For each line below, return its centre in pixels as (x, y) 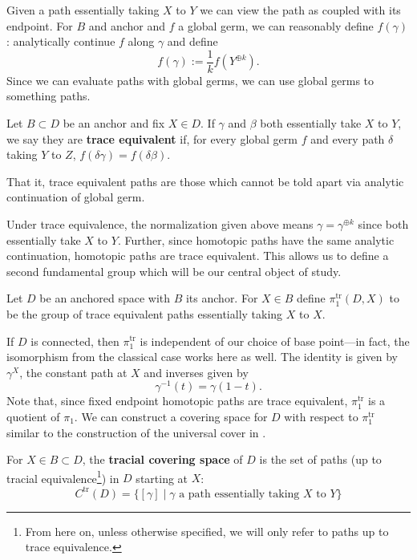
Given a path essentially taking (83, 10)
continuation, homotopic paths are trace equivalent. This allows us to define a (198, 256)
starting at (162, 478)
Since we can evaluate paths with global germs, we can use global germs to (190, 80)
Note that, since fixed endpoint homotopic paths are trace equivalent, (177, 401)
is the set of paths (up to (320, 459)
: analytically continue (61, 41)
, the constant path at (73, 372)
